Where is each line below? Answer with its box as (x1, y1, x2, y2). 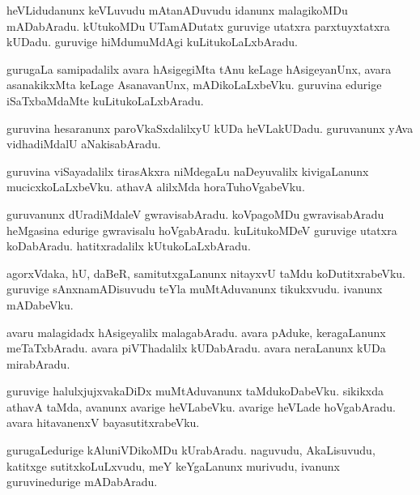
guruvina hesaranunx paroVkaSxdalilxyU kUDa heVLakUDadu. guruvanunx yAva (6, 119, 414, 136)
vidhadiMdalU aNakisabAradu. (6, 135, 161, 152)
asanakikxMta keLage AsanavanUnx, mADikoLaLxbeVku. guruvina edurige (6, 76, 382, 93)
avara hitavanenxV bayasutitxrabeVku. (6, 414, 200, 431)
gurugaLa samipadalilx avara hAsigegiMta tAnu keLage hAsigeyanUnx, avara (6, 60, 392, 77)
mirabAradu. (6, 355, 70, 372)
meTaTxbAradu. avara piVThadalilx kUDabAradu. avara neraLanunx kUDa (6, 339, 386, 356)
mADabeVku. (6, 296, 74, 313)
